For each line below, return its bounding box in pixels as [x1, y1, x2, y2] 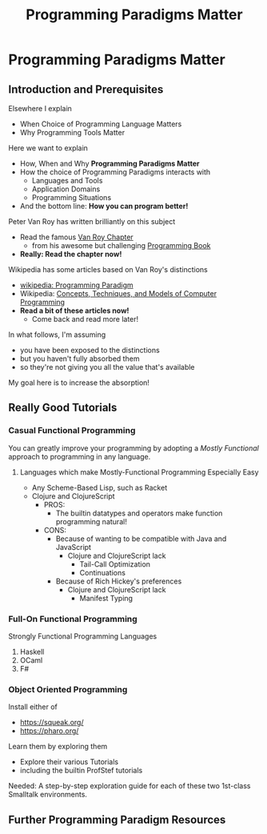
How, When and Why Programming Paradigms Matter [19, 158, 200, 168]
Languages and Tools [31, 176, 103, 185]
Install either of [8, 702, 58, 712]
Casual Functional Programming [8, 425, 136, 436]
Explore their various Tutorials [19, 757, 118, 767]
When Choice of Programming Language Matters [19, 119, 182, 129]
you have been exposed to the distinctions [19, 346, 160, 355]
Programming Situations [31, 193, 112, 202]
